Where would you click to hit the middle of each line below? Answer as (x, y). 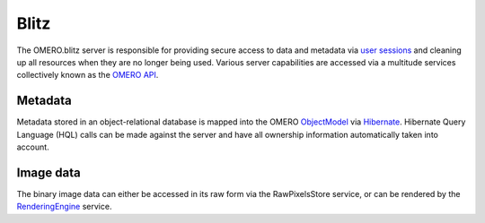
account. (33, 147)
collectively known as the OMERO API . (88, 75)
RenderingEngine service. (64, 207)
